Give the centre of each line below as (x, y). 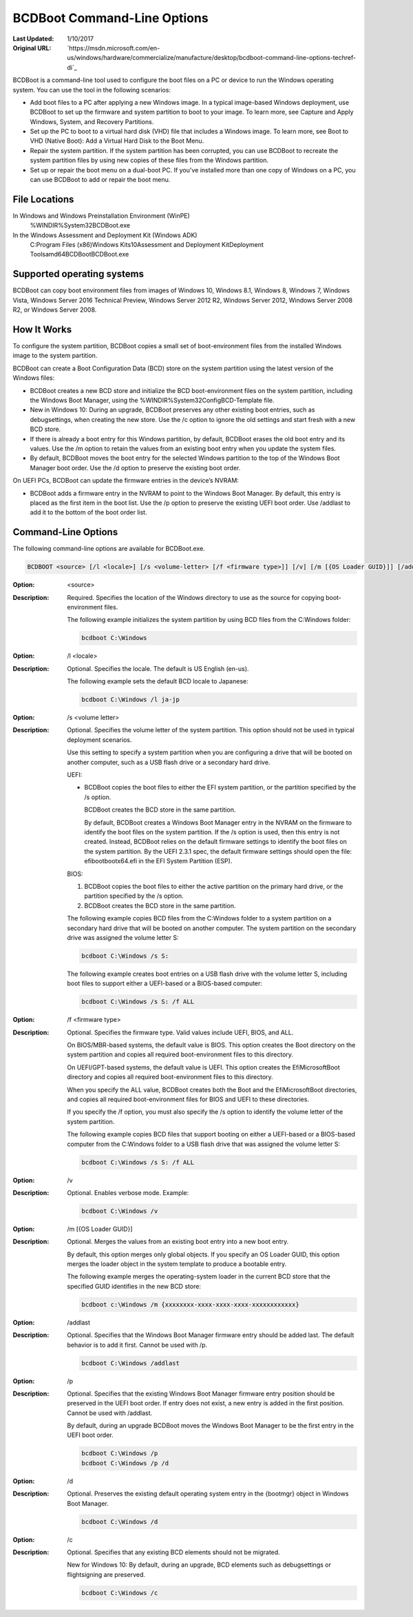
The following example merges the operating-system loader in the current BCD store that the (199, 1276)
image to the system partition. (55, 356)
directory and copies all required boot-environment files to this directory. (170, 1077)
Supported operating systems (78, 274)
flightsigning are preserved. (106, 1574)
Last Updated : (33, 39)
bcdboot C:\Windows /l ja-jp (131, 700)
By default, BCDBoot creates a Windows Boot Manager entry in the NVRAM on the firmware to (218, 822)
